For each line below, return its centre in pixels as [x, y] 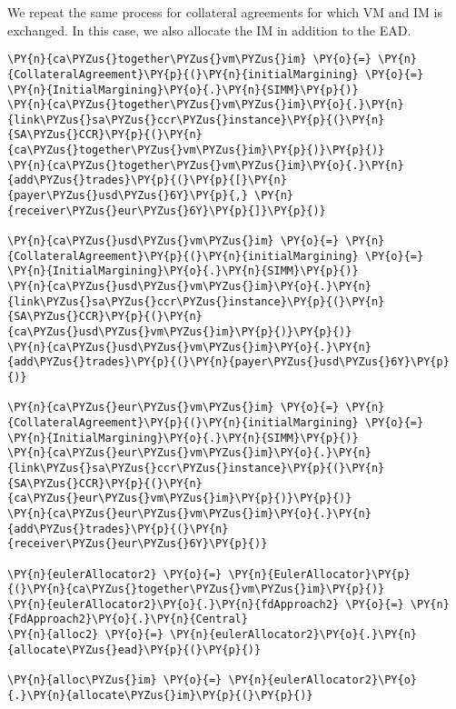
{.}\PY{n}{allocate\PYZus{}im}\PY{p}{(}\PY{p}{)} [160, 695]
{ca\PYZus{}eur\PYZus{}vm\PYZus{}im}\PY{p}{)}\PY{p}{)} [180, 499]
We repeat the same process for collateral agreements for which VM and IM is [225, 12]
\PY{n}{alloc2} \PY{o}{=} [85, 635]
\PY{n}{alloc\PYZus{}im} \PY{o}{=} [115, 680]
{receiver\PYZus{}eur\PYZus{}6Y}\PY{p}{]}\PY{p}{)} [167, 210]
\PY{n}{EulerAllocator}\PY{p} [319, 574]
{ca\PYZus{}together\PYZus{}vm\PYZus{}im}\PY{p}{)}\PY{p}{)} [196, 150]
